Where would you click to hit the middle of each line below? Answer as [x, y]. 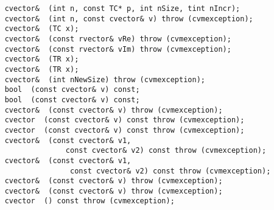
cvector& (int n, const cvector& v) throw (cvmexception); [129, 19]
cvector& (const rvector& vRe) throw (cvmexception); [118, 39]
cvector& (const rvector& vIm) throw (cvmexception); [118, 49]
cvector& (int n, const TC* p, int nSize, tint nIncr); [122, 9]
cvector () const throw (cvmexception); [90, 201]
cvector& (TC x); [42, 29]
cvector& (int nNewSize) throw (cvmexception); [105, 79]
